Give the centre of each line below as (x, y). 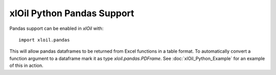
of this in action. (26, 65)
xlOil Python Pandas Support (72, 13)
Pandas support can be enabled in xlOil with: (56, 28)
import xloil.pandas (44, 40)
